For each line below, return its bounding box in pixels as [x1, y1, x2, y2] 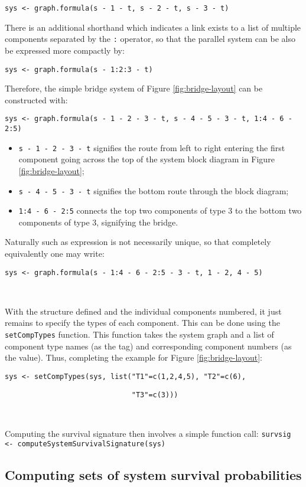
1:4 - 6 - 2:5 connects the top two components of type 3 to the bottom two [18, 204, 302, 217]
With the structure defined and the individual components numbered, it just [5, 305, 282, 317]
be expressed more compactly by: [5, 44, 125, 56]
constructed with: [5, 93, 68, 106]
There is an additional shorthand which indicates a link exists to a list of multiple [5, 21, 301, 33]
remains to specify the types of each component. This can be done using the [5, 316, 280, 329]
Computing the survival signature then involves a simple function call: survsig [5, 427, 291, 439]
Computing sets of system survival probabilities [5, 466, 302, 484]
